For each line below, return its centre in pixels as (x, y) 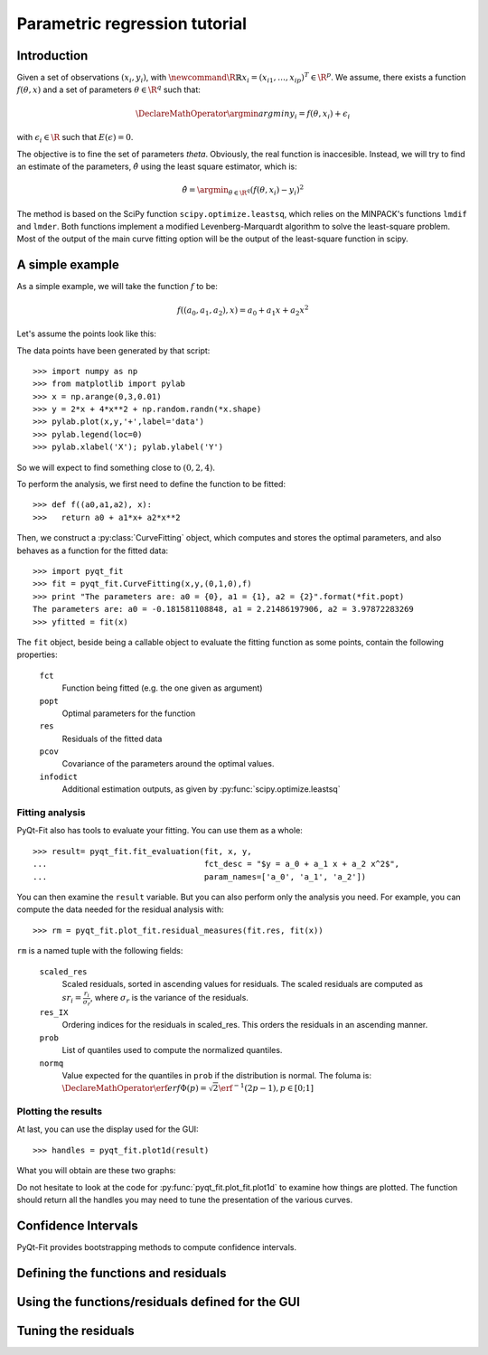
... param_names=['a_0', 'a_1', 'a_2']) (200, 876)
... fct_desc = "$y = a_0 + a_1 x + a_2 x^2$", (216, 864)
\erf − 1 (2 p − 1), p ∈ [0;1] (266, 1087)
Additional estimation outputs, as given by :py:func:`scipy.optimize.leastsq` (201, 789)
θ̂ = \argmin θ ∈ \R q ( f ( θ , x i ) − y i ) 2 (243, 190)
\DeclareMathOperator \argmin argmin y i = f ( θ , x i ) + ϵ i (243, 115)
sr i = (72, 999)
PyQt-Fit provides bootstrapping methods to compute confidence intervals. (157, 1247)
